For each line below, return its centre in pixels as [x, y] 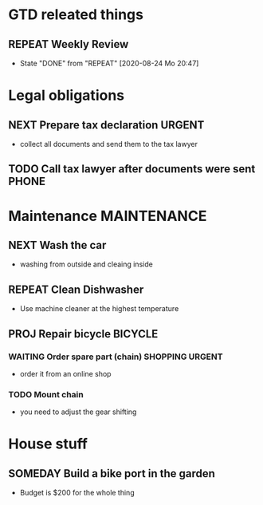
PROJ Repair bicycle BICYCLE [83, 334]
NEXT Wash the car [57, 245]
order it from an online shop [65, 373]
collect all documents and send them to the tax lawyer [108, 144]
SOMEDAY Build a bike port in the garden [112, 473]
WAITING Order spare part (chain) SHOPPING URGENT [116, 357]
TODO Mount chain [46, 394]
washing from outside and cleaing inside [86, 264]
